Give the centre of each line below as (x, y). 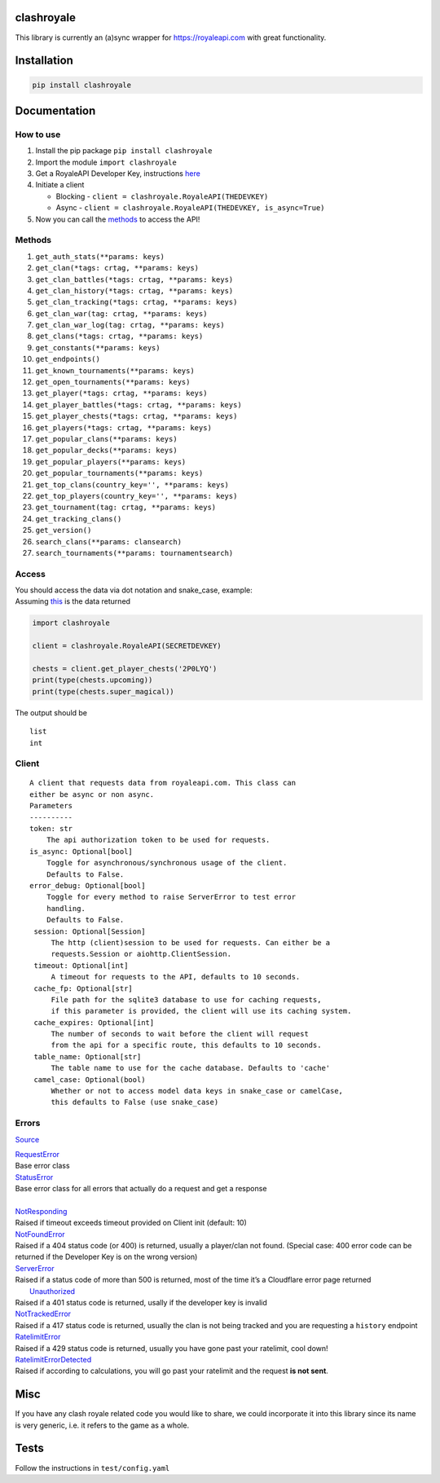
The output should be (51, 712)
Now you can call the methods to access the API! (118, 219)
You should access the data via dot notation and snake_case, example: (134, 590)
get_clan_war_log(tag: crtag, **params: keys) (130, 325)
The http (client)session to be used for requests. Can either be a (191, 942)
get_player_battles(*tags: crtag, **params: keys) (139, 405)
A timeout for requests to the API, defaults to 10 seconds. (176, 977)
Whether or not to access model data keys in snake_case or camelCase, (197, 1091)
